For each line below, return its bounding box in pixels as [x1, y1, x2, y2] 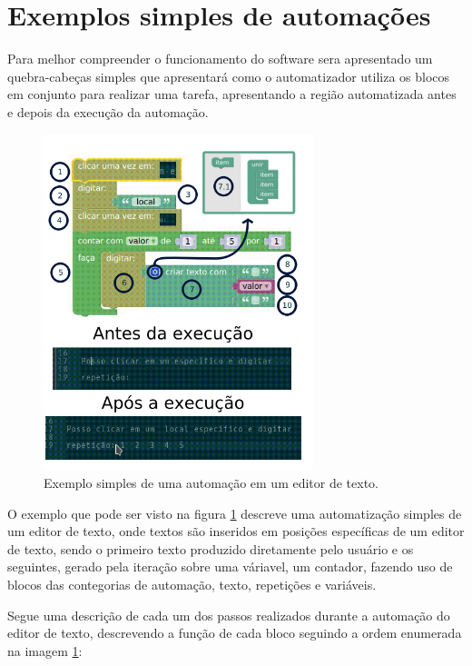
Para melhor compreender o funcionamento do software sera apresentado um [7, 49, 433, 68]
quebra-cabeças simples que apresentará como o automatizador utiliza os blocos [7, 66, 450, 85]
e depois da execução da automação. [7, 102, 209, 121]
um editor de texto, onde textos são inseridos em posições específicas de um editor [7, 522, 465, 541]
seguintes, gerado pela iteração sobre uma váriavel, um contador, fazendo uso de [7, 557, 453, 576]
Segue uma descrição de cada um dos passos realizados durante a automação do [7, 605, 450, 624]
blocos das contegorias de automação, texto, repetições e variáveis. [7, 575, 377, 593]
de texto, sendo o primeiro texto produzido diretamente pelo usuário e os [7, 539, 414, 558]
